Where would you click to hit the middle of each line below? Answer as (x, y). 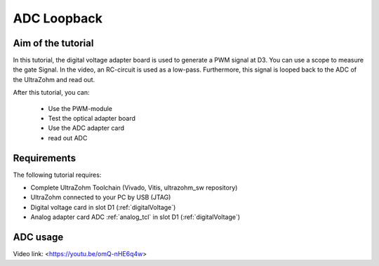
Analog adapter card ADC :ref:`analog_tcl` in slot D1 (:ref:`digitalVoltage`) (135, 217)
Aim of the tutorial (53, 43)
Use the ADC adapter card (86, 128)
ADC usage (38, 238)
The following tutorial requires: (57, 175)
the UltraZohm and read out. (54, 79)
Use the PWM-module (80, 108)
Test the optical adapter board (92, 119)
